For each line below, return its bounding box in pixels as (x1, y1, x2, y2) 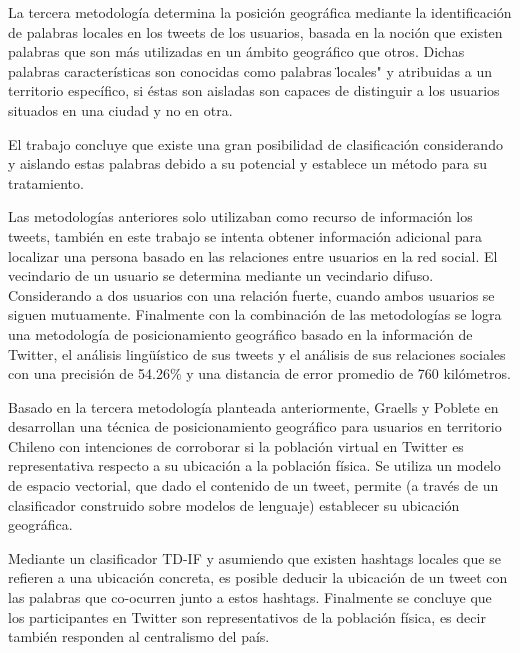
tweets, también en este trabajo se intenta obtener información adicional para (8, 225, 483, 246)
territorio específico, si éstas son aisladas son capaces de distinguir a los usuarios (8, 80, 500, 101)
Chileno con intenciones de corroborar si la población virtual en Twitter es (8, 435, 464, 456)
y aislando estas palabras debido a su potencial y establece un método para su (8, 153, 487, 174)
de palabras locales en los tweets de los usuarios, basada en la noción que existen (8, 21, 503, 42)
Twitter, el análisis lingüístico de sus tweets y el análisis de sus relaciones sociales (8, 343, 506, 364)
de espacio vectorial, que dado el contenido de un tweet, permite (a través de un (8, 475, 499, 496)
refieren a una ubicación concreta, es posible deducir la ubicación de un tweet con (8, 567, 508, 588)
